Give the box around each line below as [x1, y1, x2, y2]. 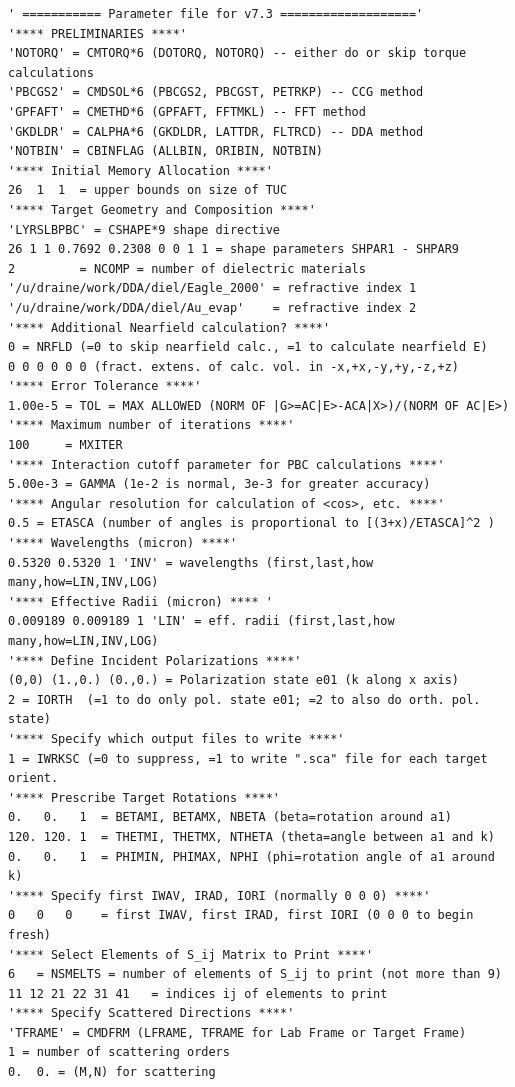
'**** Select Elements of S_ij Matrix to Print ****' [8, 947, 374, 962]
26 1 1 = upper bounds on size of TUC [8, 183, 288, 198]
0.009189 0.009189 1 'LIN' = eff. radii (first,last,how [8, 614, 395, 629]
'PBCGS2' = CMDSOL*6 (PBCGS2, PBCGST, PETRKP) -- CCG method [8, 85, 424, 100]
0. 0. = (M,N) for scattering [8, 1065, 216, 1080]
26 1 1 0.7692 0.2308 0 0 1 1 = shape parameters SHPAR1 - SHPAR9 [8, 242, 460, 257]
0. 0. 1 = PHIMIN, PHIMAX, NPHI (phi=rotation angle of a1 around [8, 849, 495, 864]
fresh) [8, 927, 51, 942]
